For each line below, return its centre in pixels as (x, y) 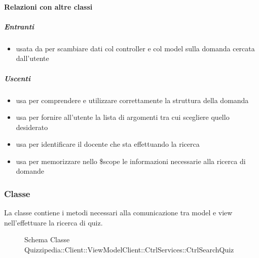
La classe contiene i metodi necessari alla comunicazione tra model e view (118, 213)
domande (30, 171)
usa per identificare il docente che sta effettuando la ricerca (108, 144)
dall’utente (32, 58)
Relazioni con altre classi (48, 6)
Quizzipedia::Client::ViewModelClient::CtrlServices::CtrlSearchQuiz (129, 250)
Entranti (19, 26)
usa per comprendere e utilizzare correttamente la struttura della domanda (132, 100)
